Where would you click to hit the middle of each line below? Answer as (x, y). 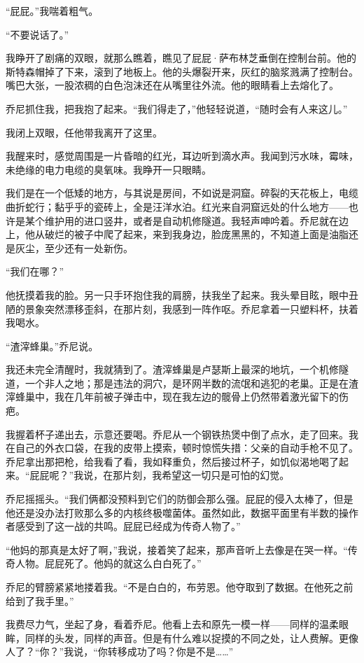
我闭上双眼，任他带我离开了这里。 (84, 132)
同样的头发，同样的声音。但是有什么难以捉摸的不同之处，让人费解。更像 (191, 637)
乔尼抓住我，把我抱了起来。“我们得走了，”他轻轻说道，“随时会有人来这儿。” (177, 108)
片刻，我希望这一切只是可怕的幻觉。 (206, 475)
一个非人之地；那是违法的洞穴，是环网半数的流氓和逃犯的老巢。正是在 (187, 383)
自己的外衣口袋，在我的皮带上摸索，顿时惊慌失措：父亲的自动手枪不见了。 (187, 448)
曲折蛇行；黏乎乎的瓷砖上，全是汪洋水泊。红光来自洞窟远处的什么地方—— (177, 206)
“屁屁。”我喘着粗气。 (52, 11)
